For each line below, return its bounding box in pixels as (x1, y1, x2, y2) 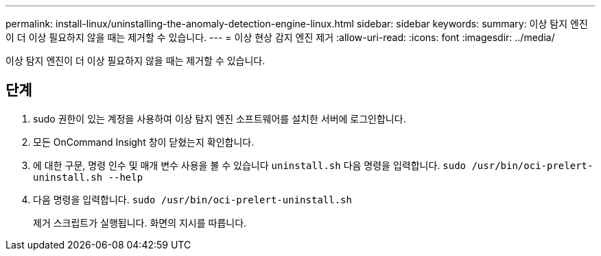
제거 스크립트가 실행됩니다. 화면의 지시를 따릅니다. (33, 216, 247, 229)
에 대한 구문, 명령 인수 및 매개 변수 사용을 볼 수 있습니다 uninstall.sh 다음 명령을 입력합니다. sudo (33, 159, 466, 171)
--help (108, 171, 143, 183)
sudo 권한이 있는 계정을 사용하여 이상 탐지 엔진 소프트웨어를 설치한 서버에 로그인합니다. (33, 112, 406, 125)
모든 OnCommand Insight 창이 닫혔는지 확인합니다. (33, 136, 255, 148)
